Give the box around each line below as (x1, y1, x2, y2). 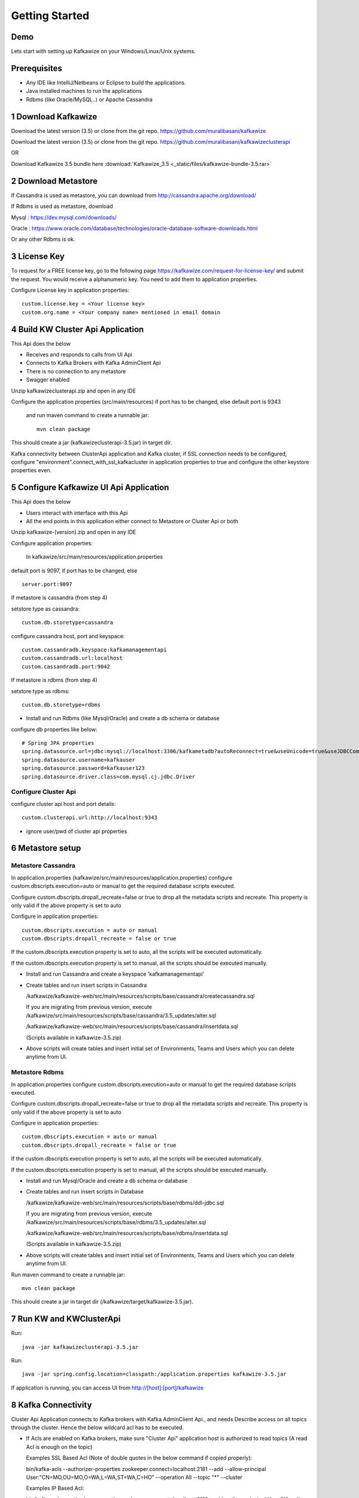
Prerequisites (11, 63, 62, 73)
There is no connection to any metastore (26, 367, 126, 374)
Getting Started (11, 9, 90, 22)
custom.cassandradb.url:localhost (22, 655, 123, 662)
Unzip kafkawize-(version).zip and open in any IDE (11, 528, 136, 536)
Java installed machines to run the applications (26, 87, 142, 95)
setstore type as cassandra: (11, 605, 80, 612)
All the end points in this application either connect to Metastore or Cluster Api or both (26, 518, 239, 525)
